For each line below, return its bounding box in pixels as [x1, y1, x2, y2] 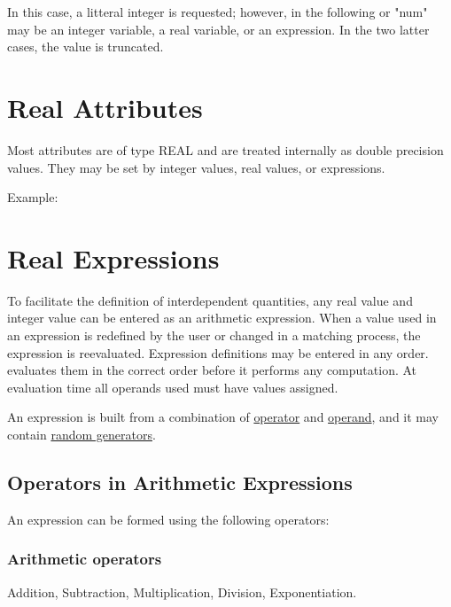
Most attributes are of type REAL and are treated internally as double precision [7, 140, 444, 159]
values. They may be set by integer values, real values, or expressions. [7, 158, 385, 176]
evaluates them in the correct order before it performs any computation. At [7, 361, 417, 379]
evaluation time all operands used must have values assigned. [7, 377, 338, 396]
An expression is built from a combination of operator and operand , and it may [7, 408, 439, 426]
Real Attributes [7, 89, 203, 125]
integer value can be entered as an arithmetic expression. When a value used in [7, 308, 437, 327]
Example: [7, 188, 58, 206]
